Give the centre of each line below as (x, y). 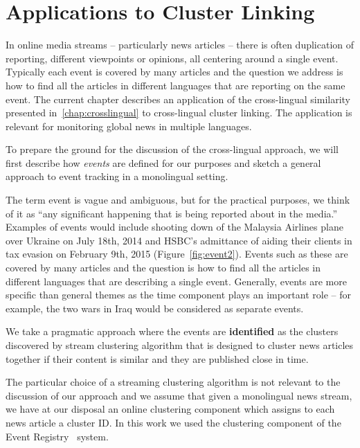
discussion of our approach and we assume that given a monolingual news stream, (179, 395)
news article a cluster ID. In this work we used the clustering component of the (173, 422)
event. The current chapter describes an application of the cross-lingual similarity (178, 99)
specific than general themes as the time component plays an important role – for (178, 295)
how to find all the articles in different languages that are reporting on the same (175, 85)
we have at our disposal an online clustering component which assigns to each (170, 409)
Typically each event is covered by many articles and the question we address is (174, 72)
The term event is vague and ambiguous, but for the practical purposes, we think (178, 200)
